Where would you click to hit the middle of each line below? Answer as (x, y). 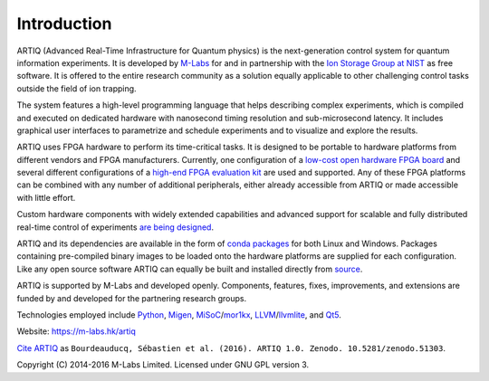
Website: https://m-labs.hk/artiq (76, 331)
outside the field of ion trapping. (77, 88)
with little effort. (46, 197)
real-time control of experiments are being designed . (115, 227)
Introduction (64, 24)
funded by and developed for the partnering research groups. (132, 298)
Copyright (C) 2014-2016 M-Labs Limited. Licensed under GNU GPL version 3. (163, 365)
